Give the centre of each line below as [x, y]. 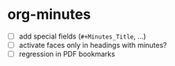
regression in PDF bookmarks [67, 54]
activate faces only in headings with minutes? [93, 45]
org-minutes [49, 15]
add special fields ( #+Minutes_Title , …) [82, 36]
